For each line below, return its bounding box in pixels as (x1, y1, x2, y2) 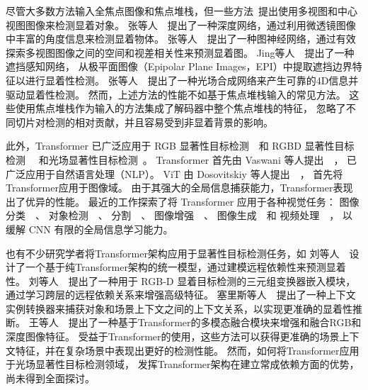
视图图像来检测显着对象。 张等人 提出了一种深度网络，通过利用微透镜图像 (6, 17, 356, 32)
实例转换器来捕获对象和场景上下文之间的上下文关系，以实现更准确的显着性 (6, 301, 352, 316)
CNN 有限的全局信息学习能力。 (28, 221, 173, 236)
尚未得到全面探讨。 (6, 370, 95, 385)
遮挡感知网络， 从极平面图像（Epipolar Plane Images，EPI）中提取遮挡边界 (6, 59, 352, 74)
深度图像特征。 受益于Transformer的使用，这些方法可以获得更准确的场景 (6, 329, 340, 344)
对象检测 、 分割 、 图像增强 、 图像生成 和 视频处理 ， (48, 208, 340, 223)
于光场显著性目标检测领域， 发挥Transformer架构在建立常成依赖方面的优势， (6, 357, 360, 372)
